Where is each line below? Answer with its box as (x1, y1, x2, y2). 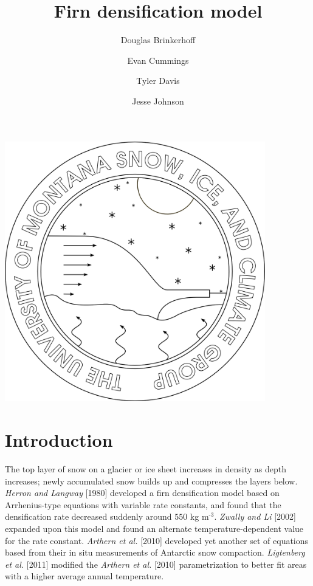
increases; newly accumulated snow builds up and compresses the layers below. (5, 474, 298, 487)
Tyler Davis (136, 74, 180, 87)
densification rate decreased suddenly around (5, 510, 172, 523)
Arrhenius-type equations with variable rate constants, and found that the (5, 498, 281, 511)
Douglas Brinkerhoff (120, 33, 196, 46)
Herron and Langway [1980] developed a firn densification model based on (5, 486, 280, 499)
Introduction (5, 427, 113, 452)
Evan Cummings (127, 53, 189, 66)
